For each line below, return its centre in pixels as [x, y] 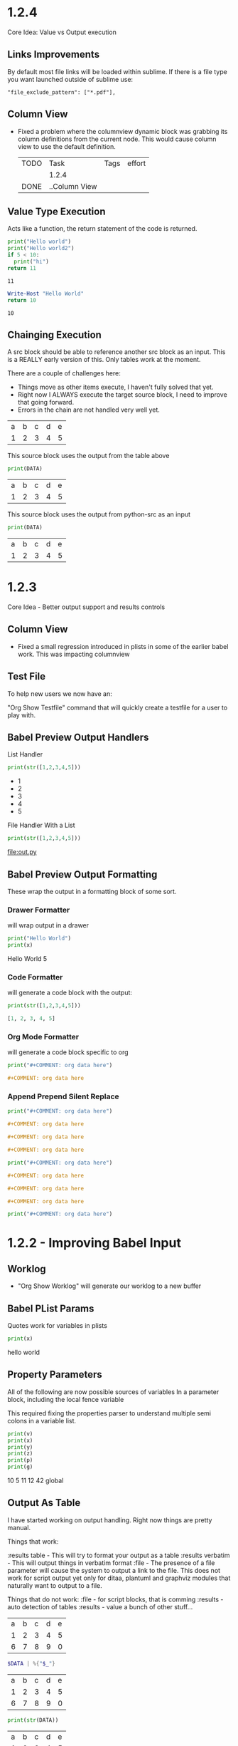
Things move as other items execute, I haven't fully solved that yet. [115, 387]
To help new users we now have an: [60, 693]
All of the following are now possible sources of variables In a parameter [113, 1392]
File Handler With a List [42, 825]
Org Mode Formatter [43, 1037]
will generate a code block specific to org [68, 1052]
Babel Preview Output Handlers [78, 738]
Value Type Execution [56, 211]
